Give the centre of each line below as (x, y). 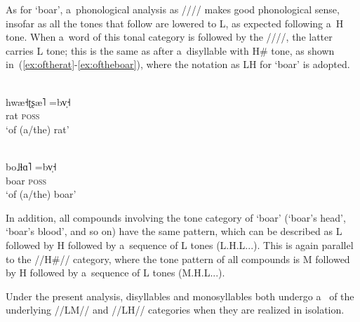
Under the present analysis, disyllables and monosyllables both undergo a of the (180, 296)
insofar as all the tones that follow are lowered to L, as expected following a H (175, 23)
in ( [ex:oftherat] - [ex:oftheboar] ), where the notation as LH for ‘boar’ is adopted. (178, 64)
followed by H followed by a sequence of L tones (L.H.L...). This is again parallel (180, 244)
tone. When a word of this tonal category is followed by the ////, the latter (169, 37)
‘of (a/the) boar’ (41, 194)
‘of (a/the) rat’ (38, 129)
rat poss (23, 115)
